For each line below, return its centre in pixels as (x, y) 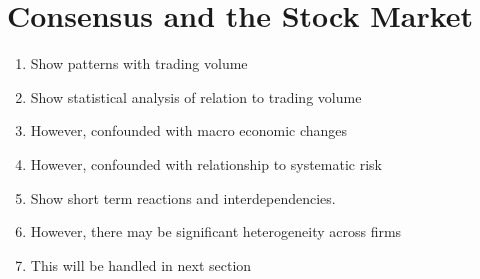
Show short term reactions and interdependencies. (183, 197)
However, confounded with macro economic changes (189, 130)
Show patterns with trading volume (139, 63)
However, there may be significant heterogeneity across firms (216, 231)
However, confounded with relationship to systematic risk (206, 163)
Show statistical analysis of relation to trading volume (196, 96)
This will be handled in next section (141, 264)
